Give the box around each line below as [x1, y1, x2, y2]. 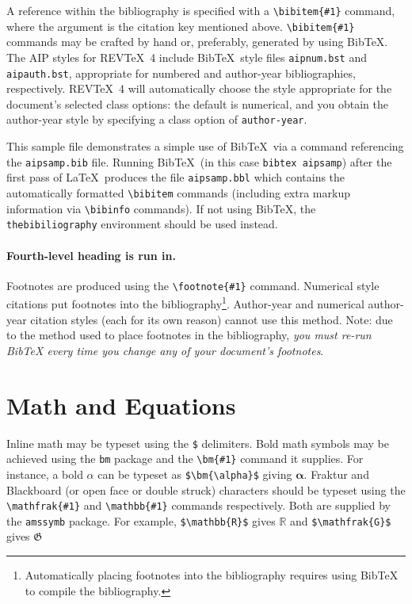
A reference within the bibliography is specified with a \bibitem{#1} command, [6, 2, 395, 18]
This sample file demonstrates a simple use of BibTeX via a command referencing [6, 138, 404, 155]
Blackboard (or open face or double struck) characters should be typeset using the [6, 481, 406, 498]
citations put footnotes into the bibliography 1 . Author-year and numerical [6, 293, 364, 312]
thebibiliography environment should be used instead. [6, 216, 278, 232]
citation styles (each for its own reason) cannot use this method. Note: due [30, 311, 393, 327]
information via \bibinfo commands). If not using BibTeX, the [6, 200, 316, 216]
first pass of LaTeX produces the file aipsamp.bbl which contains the [6, 169, 345, 185]
